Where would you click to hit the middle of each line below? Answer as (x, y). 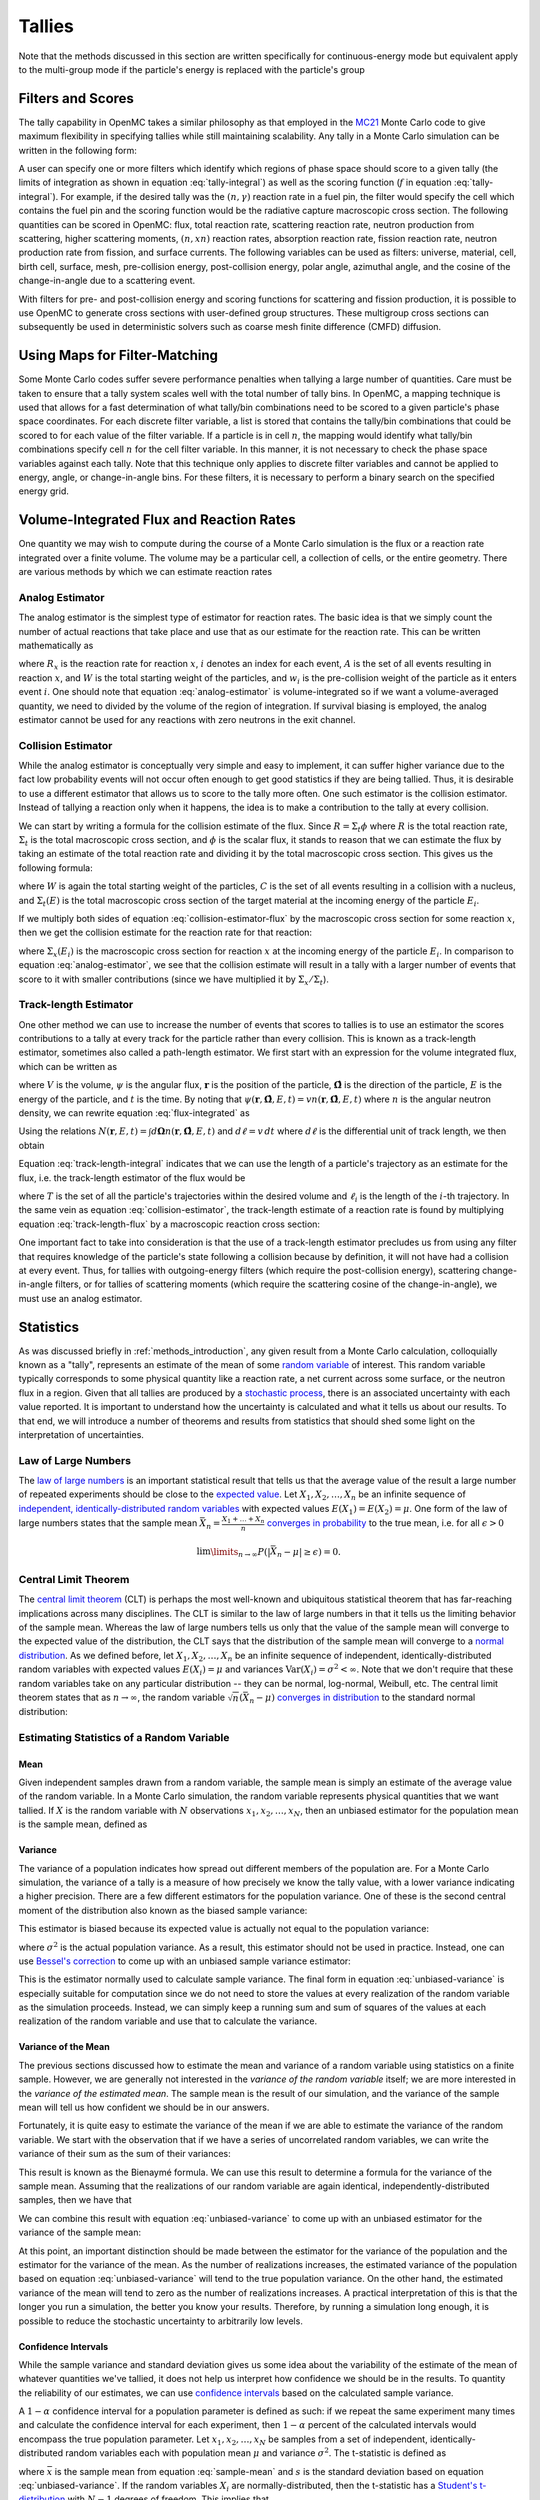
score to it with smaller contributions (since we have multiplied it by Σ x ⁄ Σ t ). (174, 980)
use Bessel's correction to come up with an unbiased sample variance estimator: (185, 1961)
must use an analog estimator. (80, 1298)
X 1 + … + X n (243, 1520)
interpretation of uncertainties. (81, 1434)
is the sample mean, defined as (83, 1824)
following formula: (56, 867)
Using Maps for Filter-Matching (118, 355)
